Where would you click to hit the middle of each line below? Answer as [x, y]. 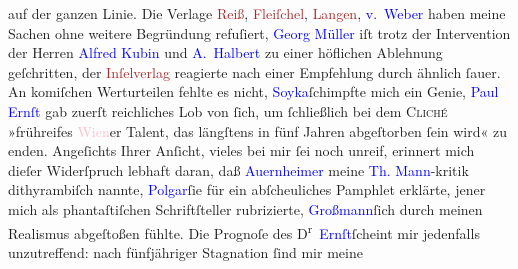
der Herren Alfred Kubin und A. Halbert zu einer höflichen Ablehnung [225, 52]
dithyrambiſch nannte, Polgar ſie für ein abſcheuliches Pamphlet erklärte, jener [247, 189]
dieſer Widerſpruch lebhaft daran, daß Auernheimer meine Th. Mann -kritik [238, 169]
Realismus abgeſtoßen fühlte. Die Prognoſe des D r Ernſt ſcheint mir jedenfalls [244, 231]
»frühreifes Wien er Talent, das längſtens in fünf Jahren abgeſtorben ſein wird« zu [257, 130]
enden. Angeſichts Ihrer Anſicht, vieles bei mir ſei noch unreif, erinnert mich [241, 150]
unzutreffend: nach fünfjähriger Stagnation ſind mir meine [185, 251]
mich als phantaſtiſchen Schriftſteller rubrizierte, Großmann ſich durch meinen [245, 208]
